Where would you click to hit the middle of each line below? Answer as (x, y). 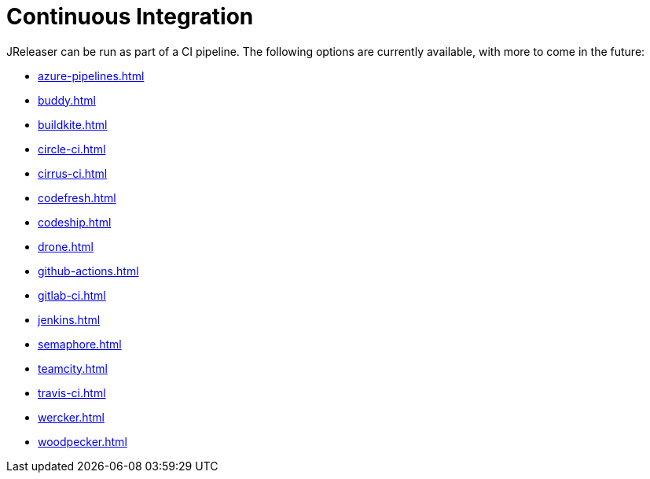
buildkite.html (73, 124)
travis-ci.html (72, 392)
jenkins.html (69, 319)
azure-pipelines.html (91, 76)
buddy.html (67, 100)
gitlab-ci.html (72, 295)
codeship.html (75, 222)
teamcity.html (73, 368)
